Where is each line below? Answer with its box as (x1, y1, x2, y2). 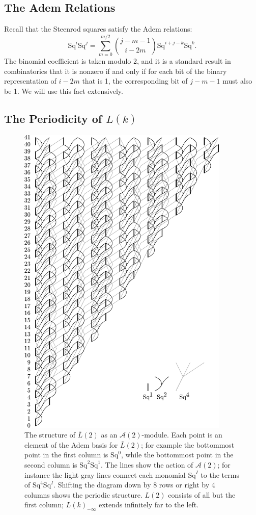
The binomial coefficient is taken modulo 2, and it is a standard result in (4, 55, 231, 66)
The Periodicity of (4, 110, 102, 126)
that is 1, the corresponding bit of (82, 75, 188, 86)
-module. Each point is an (141, 429, 222, 440)
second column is (24, 459, 77, 470)
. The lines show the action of (101, 459, 193, 470)
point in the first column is (24, 449, 108, 460)
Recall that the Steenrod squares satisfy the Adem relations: (4, 23, 192, 34)
